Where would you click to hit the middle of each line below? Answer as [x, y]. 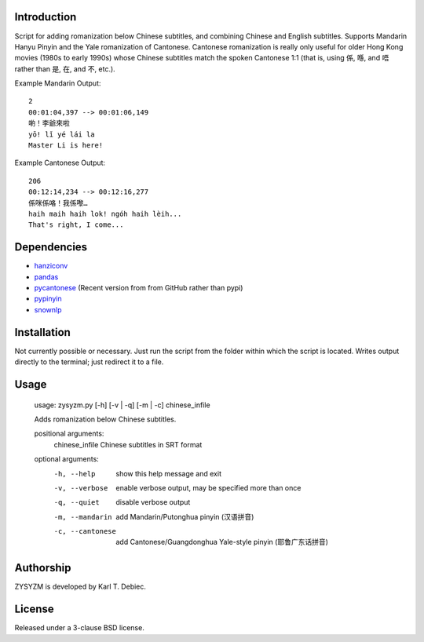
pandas [46, 277]
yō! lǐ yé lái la [62, 134]
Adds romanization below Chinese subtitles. [105, 419]
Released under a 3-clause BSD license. [79, 628]
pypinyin [48, 299]
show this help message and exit [168, 473]
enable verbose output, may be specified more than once [208, 487]
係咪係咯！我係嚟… [58, 203]
